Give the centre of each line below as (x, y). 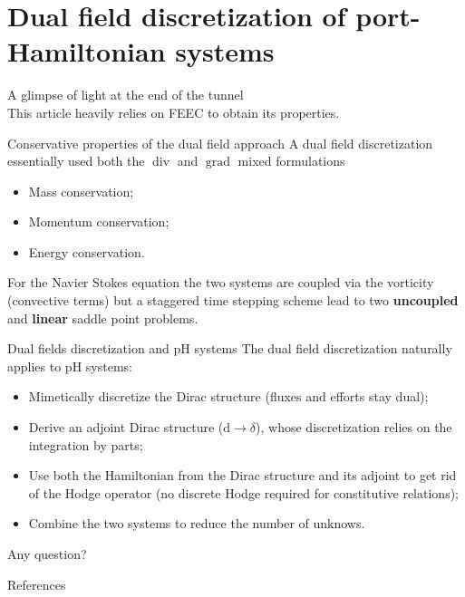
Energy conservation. (87, 251)
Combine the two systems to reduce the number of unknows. (197, 523)
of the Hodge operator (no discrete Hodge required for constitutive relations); (243, 492)
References (37, 584)
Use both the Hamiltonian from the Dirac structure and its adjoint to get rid (242, 475)
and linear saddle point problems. (103, 318)
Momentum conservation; (99, 221)
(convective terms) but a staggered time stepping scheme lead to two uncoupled (233, 300)
